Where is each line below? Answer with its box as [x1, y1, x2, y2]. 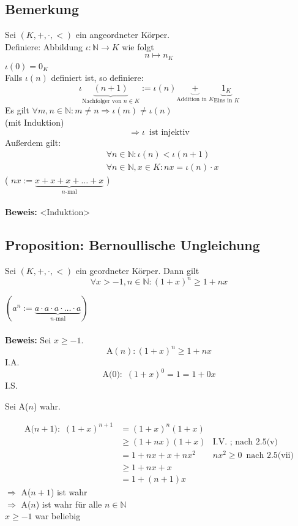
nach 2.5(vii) [246, 451, 294, 460]
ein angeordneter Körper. [75, 28, 170, 41]
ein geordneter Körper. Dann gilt [75, 264, 199, 277]
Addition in [176, 96, 207, 102]
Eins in [214, 97, 233, 104]
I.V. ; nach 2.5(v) [212, 437, 278, 446]
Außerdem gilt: [5, 135, 61, 148]
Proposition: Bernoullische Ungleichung [5, 235, 260, 254]
